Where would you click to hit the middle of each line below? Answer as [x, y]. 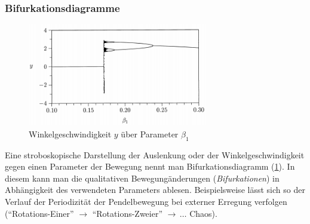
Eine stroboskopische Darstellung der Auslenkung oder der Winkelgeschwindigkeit [155, 154]
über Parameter [150, 134]
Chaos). [203, 213]
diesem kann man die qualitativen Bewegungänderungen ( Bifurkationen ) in [142, 178]
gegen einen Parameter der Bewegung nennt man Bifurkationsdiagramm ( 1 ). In [150, 166]
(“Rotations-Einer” [39, 213]
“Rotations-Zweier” [128, 213]
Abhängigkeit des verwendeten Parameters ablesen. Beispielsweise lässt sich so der [155, 190]
